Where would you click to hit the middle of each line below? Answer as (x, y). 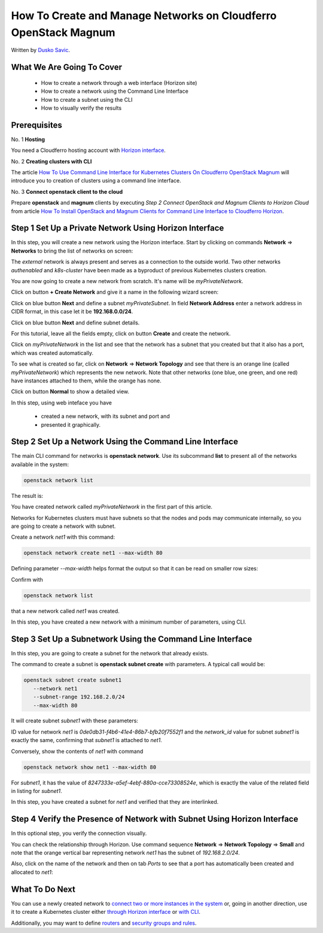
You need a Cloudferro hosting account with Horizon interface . (88, 150)
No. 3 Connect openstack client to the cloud (67, 192)
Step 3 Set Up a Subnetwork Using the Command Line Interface (132, 639)
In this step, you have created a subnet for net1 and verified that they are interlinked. (115, 802)
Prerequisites (36, 125)
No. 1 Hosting (28, 139)
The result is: (27, 496)
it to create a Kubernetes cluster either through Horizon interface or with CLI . (106, 912)
